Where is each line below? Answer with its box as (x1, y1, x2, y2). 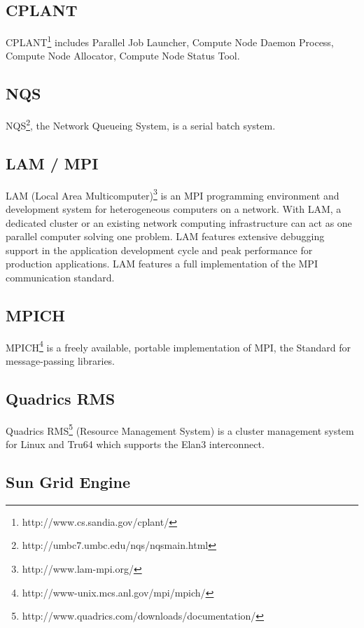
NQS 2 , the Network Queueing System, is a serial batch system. (6, 116, 276, 132)
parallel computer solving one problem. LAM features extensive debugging (6, 229, 325, 244)
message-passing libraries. (6, 353, 115, 368)
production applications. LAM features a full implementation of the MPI (6, 256, 318, 271)
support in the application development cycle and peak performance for (6, 242, 313, 257)
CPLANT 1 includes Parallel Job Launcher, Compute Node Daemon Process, (6, 33, 334, 49)
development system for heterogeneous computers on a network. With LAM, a (6, 201, 342, 216)
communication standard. (6, 270, 115, 284)
